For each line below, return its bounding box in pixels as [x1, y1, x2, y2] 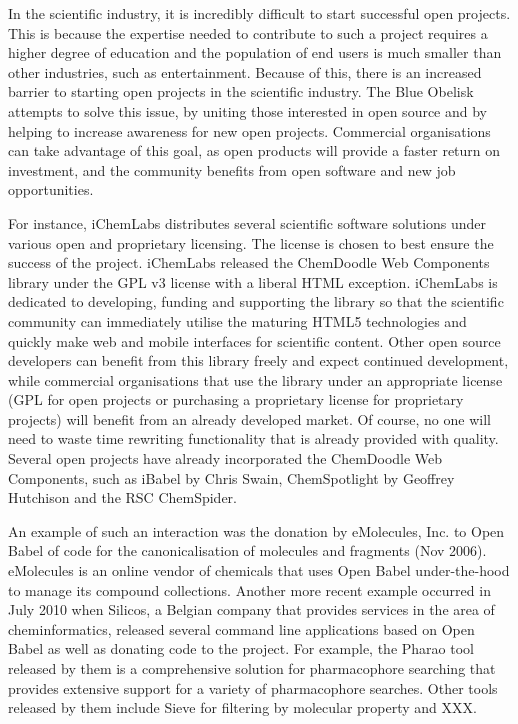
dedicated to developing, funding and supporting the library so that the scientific [8, 291, 504, 312]
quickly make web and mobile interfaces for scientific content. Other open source [8, 330, 501, 351]
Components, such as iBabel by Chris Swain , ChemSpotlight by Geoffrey [8, 467, 455, 488]
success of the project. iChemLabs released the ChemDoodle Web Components [8, 252, 490, 273]
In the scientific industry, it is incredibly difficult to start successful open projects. [8, 3, 511, 23]
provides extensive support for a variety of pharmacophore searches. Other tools [8, 677, 498, 698]
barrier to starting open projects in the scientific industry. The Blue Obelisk [8, 81, 474, 102]
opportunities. [8, 179, 94, 200]
